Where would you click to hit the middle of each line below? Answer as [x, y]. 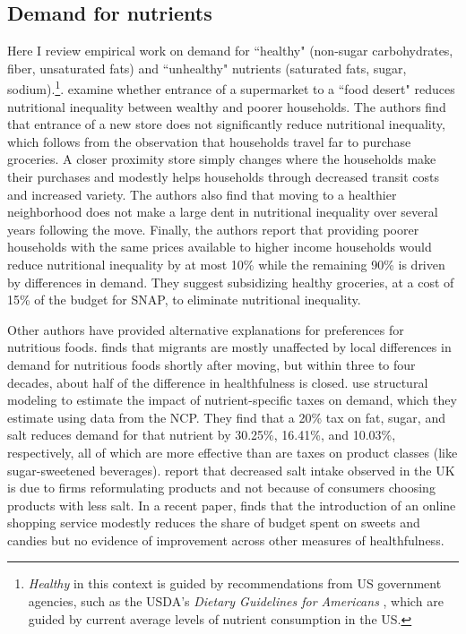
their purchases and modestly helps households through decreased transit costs [224, 177]
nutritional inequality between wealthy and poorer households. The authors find [227, 106]
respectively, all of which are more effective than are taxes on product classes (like [233, 452]
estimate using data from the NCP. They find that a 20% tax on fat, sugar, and [226, 417]
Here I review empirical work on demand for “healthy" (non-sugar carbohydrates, [230, 51]
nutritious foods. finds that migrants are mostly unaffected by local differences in [229, 347]
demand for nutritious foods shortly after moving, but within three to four [211, 364]
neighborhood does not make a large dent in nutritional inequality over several [223, 212]
